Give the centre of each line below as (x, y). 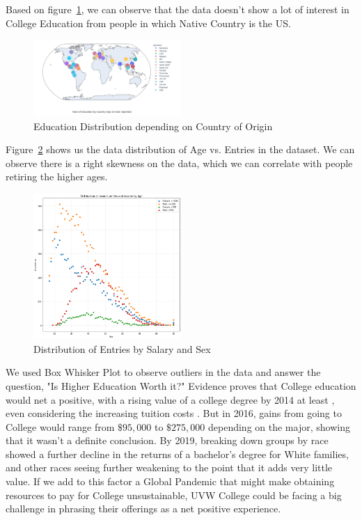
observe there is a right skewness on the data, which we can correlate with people (179, 163)
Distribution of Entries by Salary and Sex (122, 348)
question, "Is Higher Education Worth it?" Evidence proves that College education (181, 385)
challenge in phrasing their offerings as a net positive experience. (143, 509)
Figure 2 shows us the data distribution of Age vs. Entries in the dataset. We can (180, 149)
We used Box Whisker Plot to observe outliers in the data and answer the (163, 372)
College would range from (60, 426)
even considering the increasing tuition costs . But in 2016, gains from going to (174, 413)
